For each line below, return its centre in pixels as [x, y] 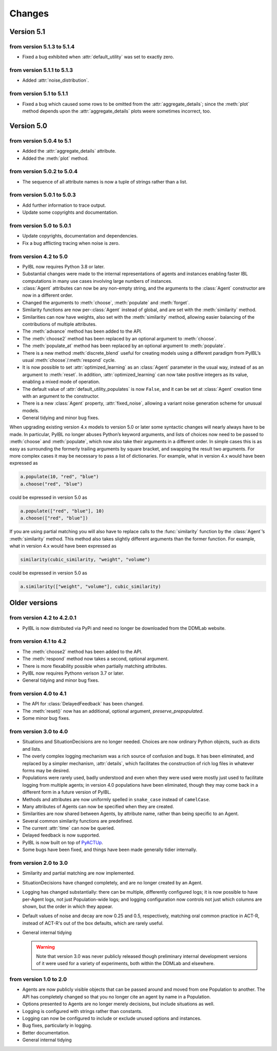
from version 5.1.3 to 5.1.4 [42, 46]
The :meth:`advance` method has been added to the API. [82, 331]
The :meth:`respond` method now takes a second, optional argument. [95, 659]
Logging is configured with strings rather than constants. [82, 1011]
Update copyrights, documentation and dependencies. [80, 236]
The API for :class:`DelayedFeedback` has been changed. [83, 704]
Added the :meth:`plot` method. [55, 158]
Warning [45, 947]
